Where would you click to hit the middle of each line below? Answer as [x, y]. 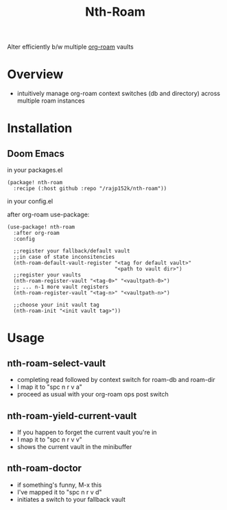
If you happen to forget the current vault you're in [87, 432]
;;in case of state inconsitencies [64, 257]
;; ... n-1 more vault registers [61, 287]
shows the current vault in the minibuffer [74, 446]
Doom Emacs [36, 154]
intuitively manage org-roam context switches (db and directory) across [119, 94]
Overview [35, 74]
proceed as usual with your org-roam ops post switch [93, 394]
